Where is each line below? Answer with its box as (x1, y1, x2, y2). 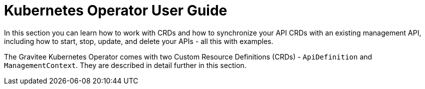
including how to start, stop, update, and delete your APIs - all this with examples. (4, 36, 274, 45)
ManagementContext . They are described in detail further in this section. (4, 60, 247, 69)
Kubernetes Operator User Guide (4, 2, 228, 19)
